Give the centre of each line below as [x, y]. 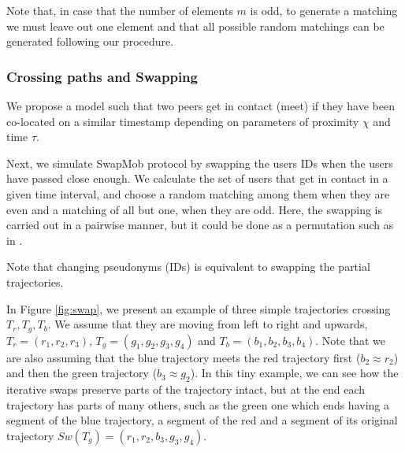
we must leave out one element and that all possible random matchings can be [195, 26]
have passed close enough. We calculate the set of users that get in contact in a [197, 178]
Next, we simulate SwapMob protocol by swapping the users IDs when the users [200, 163]
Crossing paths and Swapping [102, 76]
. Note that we [350, 340]
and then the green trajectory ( [82, 373]
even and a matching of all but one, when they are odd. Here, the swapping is [195, 209]
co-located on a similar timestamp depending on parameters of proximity [183, 121]
